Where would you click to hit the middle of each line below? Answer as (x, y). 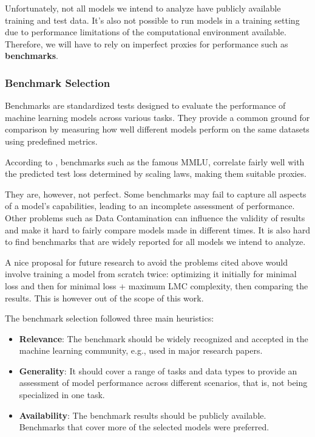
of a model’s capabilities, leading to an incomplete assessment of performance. (150, 206)
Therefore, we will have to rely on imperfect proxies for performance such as (147, 43)
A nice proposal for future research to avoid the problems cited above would (146, 262)
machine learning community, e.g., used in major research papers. (141, 350)
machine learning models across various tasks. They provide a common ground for (157, 117)
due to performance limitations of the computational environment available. (146, 32)
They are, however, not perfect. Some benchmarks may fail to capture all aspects (156, 194)
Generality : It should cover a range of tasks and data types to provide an (158, 370)
